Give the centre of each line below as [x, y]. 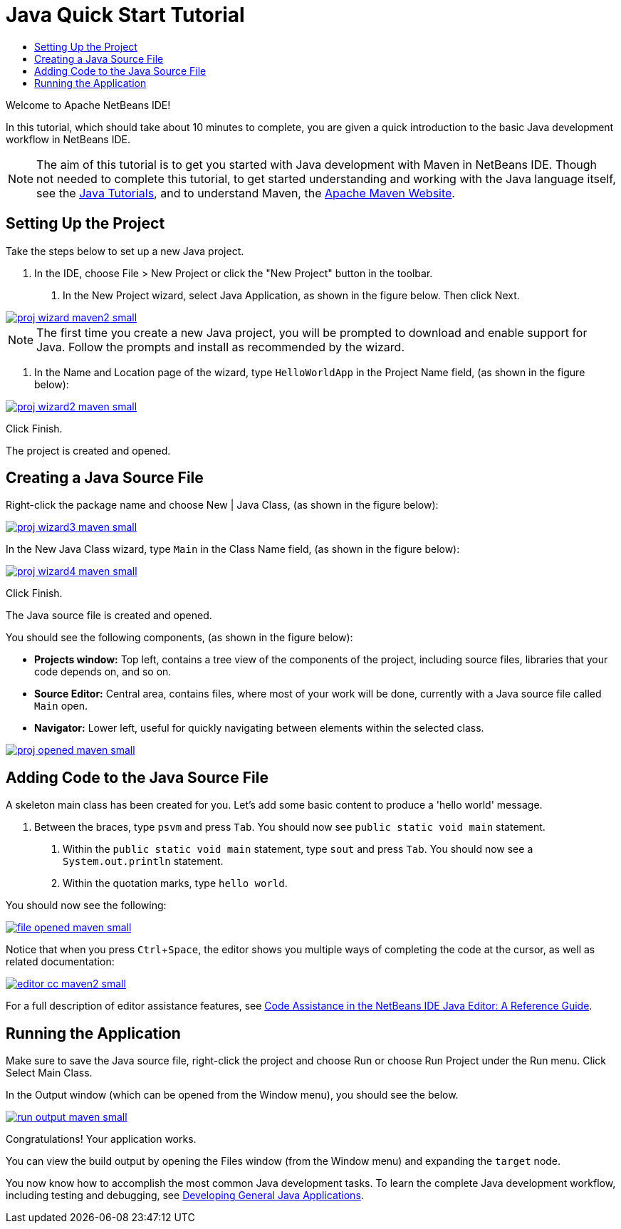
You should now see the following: [86, 906]
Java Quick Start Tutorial [125, 15]
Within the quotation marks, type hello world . [175, 883]
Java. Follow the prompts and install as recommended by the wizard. [221, 347]
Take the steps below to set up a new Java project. [125, 251]
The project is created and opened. [88, 450]
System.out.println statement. [143, 861]
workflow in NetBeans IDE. [68, 139]
